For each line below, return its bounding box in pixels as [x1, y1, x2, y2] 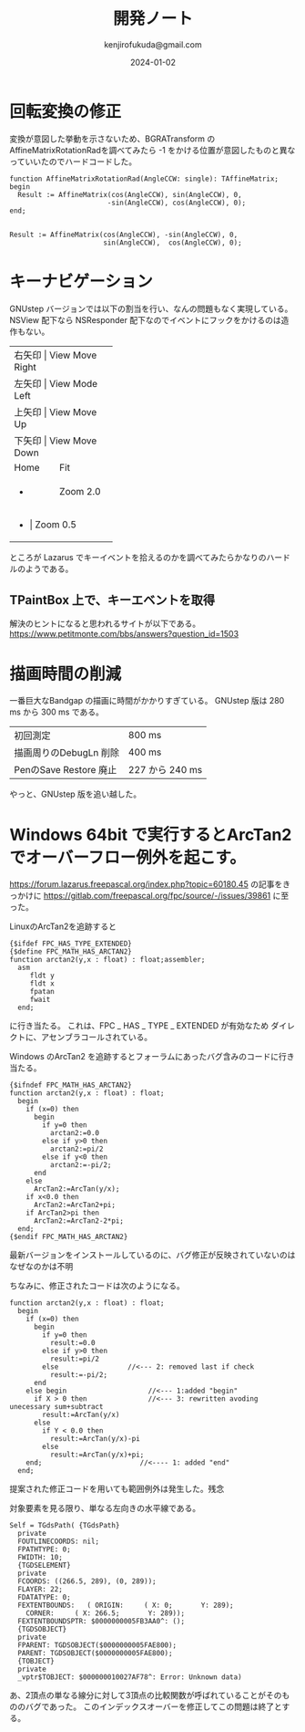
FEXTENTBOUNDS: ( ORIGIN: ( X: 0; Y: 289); [17, 1601, 234, 1611]
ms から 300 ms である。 [9, 706, 105, 717]
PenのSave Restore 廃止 [14, 764, 117, 777]
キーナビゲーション [9, 271, 153, 292]
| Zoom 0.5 [29, 517, 77, 530]
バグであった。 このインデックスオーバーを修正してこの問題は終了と [25, 1701, 282, 1712]
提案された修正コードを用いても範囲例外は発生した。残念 [9, 1484, 225, 1495]
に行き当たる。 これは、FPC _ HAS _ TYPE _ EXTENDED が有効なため [9, 1020, 269, 1031]
